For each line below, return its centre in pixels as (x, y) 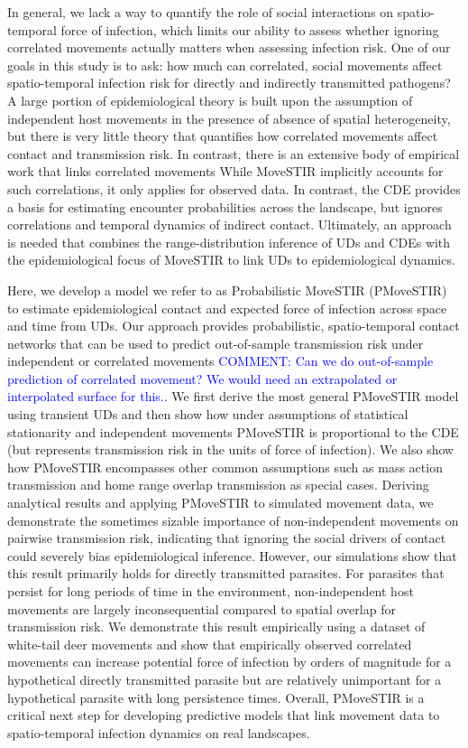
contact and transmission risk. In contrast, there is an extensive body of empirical (234, 153)
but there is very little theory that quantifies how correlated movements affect (223, 136)
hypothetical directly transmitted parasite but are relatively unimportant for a (225, 679)
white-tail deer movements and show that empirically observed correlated (210, 644)
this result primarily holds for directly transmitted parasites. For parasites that (226, 573)
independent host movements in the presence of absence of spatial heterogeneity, (229, 118)
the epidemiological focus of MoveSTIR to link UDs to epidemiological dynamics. (231, 260)
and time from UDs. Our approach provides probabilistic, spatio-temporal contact (234, 326)
